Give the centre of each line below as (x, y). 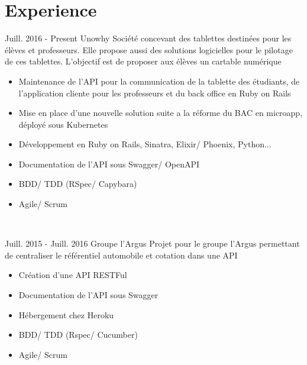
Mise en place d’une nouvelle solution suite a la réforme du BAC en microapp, (161, 113)
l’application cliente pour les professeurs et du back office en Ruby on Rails (155, 93)
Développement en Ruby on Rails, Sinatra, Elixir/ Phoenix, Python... (145, 144)
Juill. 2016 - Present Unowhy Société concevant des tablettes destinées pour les (148, 38)
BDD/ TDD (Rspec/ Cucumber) (78, 335)
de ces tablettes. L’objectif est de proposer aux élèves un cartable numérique (143, 61)
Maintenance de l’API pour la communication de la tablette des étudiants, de (159, 81)
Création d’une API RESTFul (73, 275)
